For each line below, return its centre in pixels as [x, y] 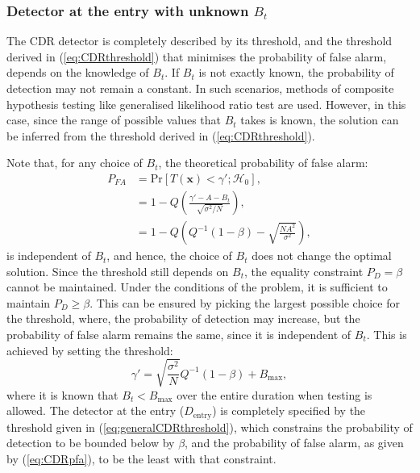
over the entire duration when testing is [274, 394]
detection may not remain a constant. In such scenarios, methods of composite [200, 88]
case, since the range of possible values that [114, 120]
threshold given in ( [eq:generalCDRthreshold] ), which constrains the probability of [210, 427]
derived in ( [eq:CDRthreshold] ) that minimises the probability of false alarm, [197, 56]
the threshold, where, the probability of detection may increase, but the [183, 318]
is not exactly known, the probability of [296, 72]
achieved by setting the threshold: [90, 350]
